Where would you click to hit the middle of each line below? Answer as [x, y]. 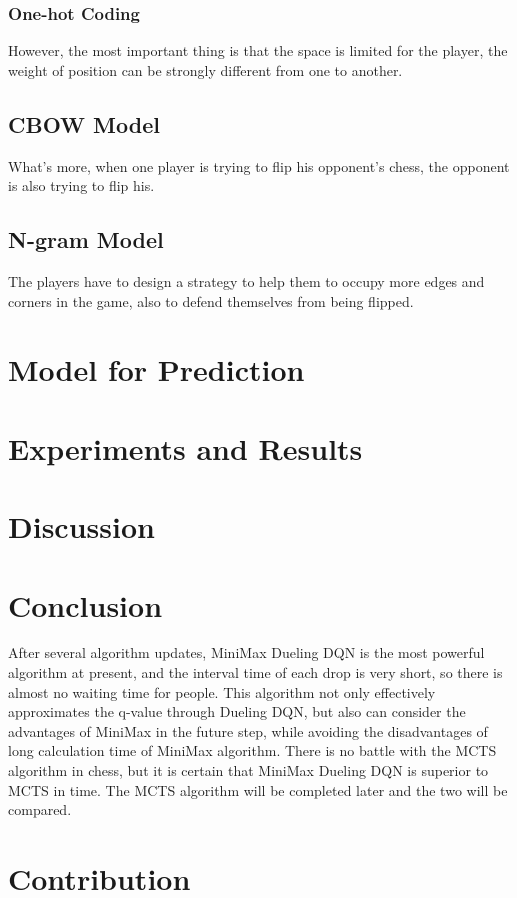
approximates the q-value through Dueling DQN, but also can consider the [237, 711]
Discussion [81, 526]
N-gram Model [86, 239]
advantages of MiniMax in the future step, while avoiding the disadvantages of [248, 730]
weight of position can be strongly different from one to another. [205, 69]
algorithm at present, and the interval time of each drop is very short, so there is [255, 672]
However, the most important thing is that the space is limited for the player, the [258, 50]
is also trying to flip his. [81, 185]
